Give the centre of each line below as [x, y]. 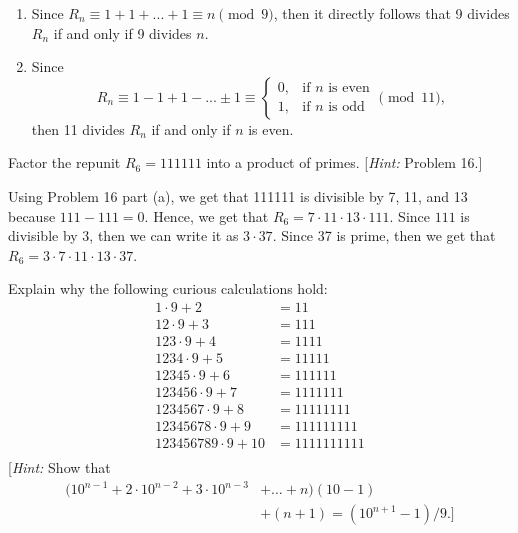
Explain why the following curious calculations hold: [168, 288]
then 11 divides [78, 128]
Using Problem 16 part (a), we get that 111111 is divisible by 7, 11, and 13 [238, 195]
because [32, 215]
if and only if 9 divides [122, 32]
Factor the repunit [64, 162]
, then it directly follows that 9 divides [391, 13]
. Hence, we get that [206, 215]
